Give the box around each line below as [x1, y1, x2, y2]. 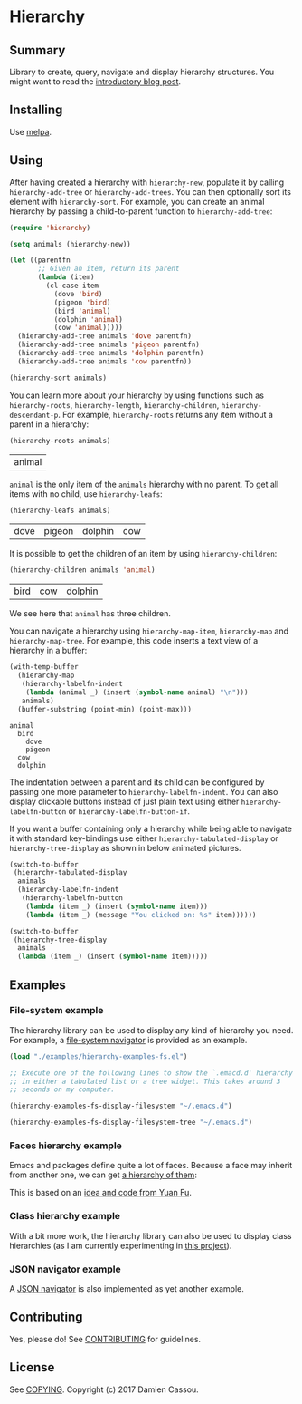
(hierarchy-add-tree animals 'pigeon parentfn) [17, 340, 201, 350]
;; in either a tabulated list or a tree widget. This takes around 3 [9, 1077, 281, 1086]
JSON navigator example [9, 1263, 121, 1275]
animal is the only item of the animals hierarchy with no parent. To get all [9, 479, 279, 489]
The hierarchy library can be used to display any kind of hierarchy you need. [9, 1024, 294, 1035]
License [9, 1360, 55, 1375]
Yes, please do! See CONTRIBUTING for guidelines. [9, 1333, 202, 1344]
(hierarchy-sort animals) [9, 373, 107, 382]
